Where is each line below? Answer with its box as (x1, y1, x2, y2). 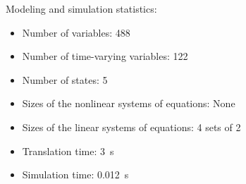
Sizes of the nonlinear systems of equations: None (22, 96, 235, 111)
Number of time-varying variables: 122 (22, 49, 188, 63)
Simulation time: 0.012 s (22, 167, 129, 182)
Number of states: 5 (22, 72, 108, 87)
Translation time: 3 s (22, 143, 114, 158)
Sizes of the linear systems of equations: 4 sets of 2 (22, 119, 241, 134)
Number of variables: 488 (22, 25, 130, 39)
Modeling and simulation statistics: (6, 1, 157, 16)
